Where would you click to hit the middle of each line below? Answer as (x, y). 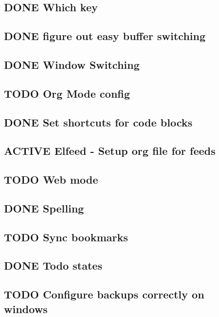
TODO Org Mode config (67, 93)
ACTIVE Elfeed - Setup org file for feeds (110, 151)
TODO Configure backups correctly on (104, 294)
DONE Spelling (44, 208)
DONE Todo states (53, 265)
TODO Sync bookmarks (66, 237)
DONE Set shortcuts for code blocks (98, 122)
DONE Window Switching (72, 64)
